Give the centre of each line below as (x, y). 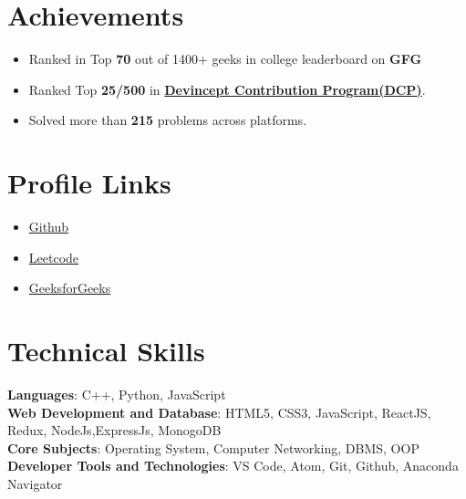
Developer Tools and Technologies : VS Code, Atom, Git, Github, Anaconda (233, 466)
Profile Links (89, 183)
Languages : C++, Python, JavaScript (117, 394)
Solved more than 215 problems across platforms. (168, 120)
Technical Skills (106, 350)
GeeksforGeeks (70, 288)
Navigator (35, 483)
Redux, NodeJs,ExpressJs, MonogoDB (114, 430)
